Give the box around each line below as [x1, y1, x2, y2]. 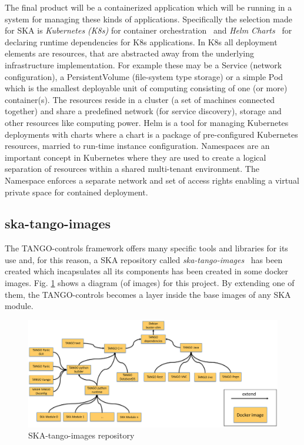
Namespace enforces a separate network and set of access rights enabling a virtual [5, 174, 299, 186]
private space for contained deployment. [5, 185, 148, 198]
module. [5, 300, 34, 312]
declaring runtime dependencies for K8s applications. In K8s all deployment [5, 35, 278, 48]
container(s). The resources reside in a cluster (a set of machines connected [5, 93, 275, 105]
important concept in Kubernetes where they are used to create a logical [5, 151, 266, 163]
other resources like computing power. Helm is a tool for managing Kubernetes [5, 116, 289, 128]
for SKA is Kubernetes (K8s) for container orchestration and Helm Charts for [5, 24, 292, 36]
